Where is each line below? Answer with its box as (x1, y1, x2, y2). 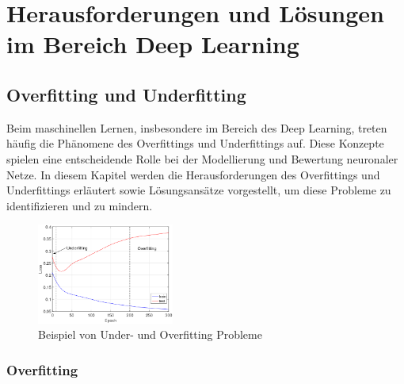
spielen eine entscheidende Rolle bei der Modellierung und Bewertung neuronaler (6, 150, 398, 167)
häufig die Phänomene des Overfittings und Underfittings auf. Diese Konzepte (6, 135, 384, 152)
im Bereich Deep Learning (6, 28, 299, 60)
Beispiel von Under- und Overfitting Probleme (38, 326, 262, 343)
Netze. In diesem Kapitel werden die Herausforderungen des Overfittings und (6, 166, 380, 182)
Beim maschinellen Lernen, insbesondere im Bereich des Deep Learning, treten (6, 119, 387, 136)
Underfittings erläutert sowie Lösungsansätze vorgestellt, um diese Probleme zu (6, 182, 391, 198)
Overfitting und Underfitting (6, 82, 246, 106)
